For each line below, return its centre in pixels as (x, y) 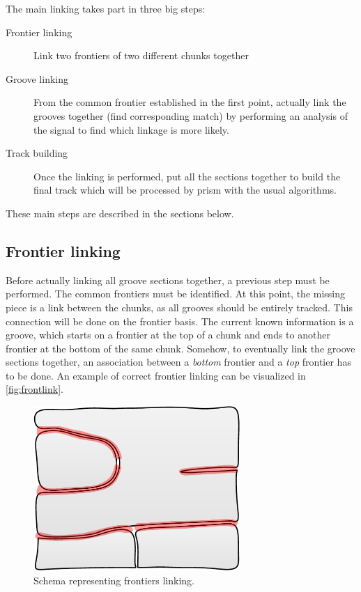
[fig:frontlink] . (34, 389)
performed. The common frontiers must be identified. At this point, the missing (176, 294)
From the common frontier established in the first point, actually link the (190, 102)
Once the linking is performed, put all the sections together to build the (187, 176)
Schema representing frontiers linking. (114, 581)
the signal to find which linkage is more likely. (131, 129)
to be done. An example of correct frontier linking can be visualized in (156, 375)
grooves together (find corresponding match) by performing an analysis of (191, 115)
